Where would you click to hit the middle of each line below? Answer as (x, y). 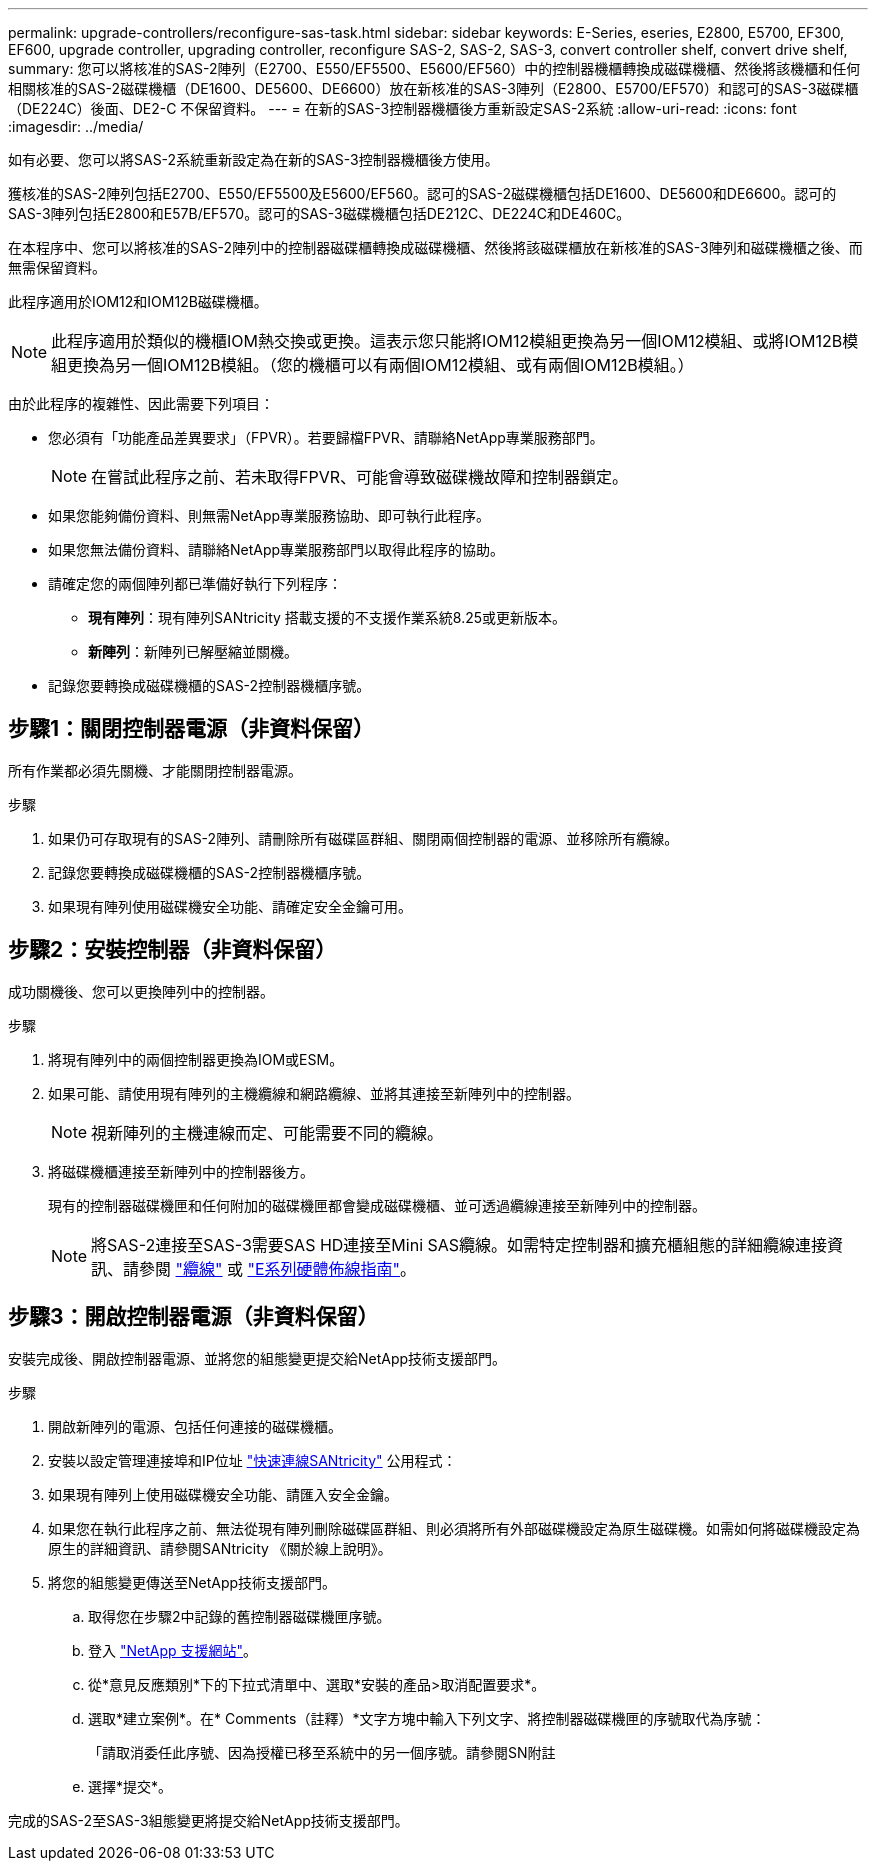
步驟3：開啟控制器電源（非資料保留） (193, 1317)
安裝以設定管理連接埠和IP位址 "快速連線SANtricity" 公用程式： (252, 1460)
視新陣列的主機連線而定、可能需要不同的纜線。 (267, 1132)
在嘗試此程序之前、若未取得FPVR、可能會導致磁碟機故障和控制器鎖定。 (360, 477)
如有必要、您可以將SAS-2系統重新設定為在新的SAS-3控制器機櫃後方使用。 (253, 159)
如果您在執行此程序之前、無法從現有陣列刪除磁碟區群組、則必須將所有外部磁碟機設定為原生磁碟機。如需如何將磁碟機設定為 (454, 1528)
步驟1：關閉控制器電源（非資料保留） (191, 729)
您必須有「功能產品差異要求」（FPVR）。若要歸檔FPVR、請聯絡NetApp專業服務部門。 (326, 437)
